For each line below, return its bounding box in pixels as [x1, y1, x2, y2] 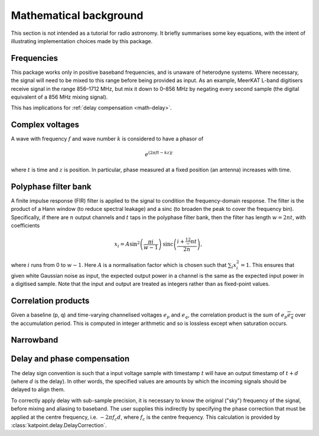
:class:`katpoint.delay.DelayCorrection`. [11, 421, 107, 428]
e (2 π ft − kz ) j [145, 149, 173, 158]
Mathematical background [11, 9, 144, 22]
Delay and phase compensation [11, 354, 130, 364]
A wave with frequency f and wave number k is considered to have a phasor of [11, 135, 204, 142]
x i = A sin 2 [114, 240, 140, 249]
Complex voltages [11, 120, 80, 130]
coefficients [11, 222, 40, 229]
